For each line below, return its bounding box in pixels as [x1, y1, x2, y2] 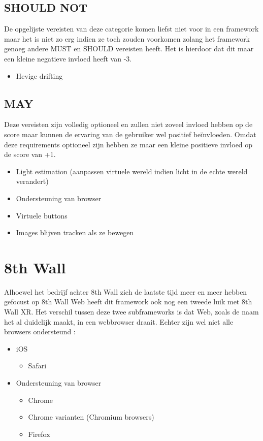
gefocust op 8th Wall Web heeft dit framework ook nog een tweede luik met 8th [4, 296, 252, 307]
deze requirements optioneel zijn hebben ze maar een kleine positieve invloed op [4, 139, 253, 149]
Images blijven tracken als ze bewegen [16, 227, 134, 238]
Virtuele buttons [16, 210, 68, 220]
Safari [28, 360, 47, 371]
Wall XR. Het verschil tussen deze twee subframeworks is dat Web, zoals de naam [4, 306, 259, 317]
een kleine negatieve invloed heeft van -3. [4, 53, 132, 64]
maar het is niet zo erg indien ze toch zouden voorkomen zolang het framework [4, 33, 250, 44]
